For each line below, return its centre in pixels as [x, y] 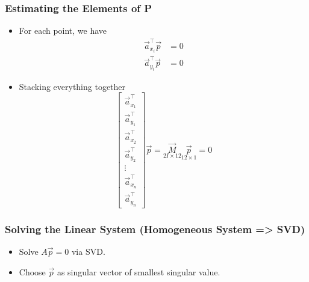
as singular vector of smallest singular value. [139, 271]
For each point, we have [63, 30]
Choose [32, 271]
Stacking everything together [72, 86]
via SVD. [88, 251]
